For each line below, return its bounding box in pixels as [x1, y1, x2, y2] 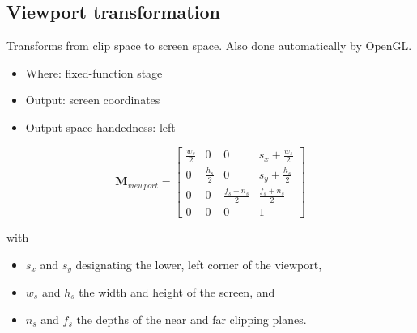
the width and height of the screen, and [79, 284, 275, 301]
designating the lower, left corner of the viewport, [75, 255, 322, 272]
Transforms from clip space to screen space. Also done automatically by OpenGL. [6, 37, 412, 54]
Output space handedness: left [25, 118, 176, 135]
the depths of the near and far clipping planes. [76, 310, 307, 327]
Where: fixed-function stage [25, 64, 163, 81]
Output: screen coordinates [25, 91, 160, 108]
